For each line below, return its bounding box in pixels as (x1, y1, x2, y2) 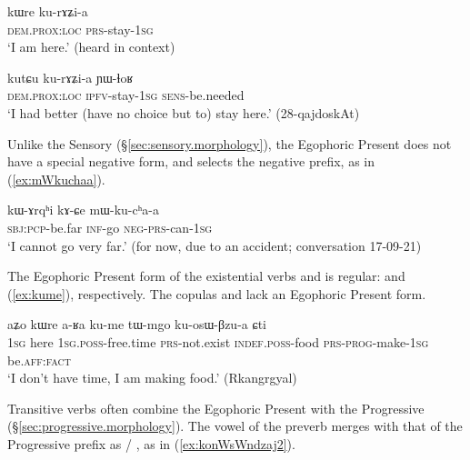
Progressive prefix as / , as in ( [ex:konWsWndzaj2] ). (7, 434, 295, 453)
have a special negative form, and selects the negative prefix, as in (7, 152, 375, 171)
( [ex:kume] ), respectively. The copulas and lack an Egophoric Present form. (7, 284, 426, 303)
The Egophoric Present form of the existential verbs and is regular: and (7, 266, 405, 285)
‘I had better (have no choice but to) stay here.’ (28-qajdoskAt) (7, 103, 360, 122)
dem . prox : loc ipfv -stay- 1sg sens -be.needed (7, 85, 245, 105)
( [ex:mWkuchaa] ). (7, 169, 105, 188)
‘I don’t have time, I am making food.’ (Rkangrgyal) (7, 368, 297, 387)
